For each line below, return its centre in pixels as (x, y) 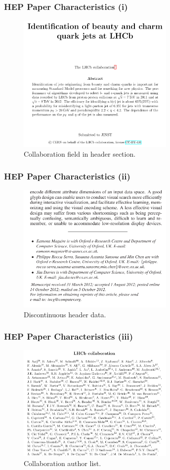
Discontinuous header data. (65, 314)
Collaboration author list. (63, 463)
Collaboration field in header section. (80, 154)
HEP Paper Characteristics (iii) (68, 336)
